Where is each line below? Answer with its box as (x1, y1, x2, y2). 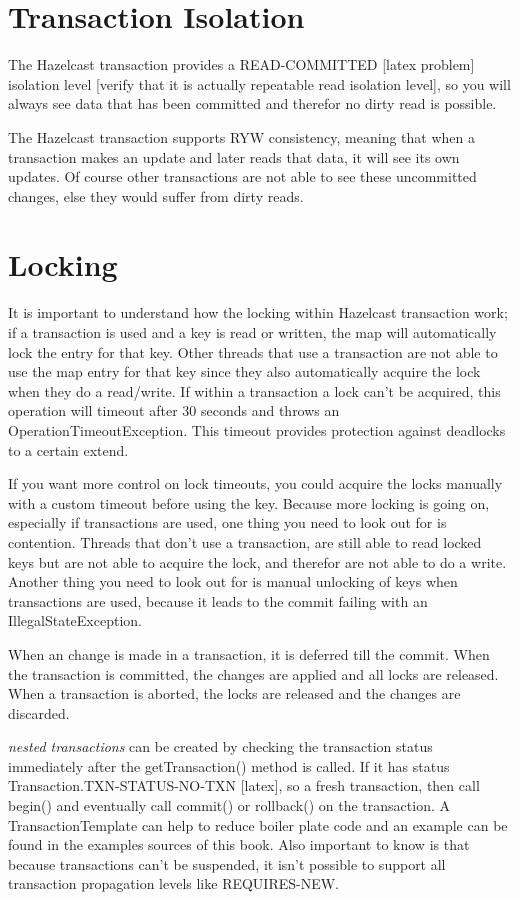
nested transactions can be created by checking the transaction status (8, 736, 433, 757)
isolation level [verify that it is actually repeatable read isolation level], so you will (8, 73, 511, 94)
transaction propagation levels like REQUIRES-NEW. (8, 873, 340, 894)
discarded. (8, 702, 70, 723)
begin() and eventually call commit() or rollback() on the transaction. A (8, 795, 450, 816)
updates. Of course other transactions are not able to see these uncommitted (8, 166, 477, 187)
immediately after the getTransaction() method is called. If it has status (8, 755, 450, 776)
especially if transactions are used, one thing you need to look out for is (8, 512, 447, 533)
